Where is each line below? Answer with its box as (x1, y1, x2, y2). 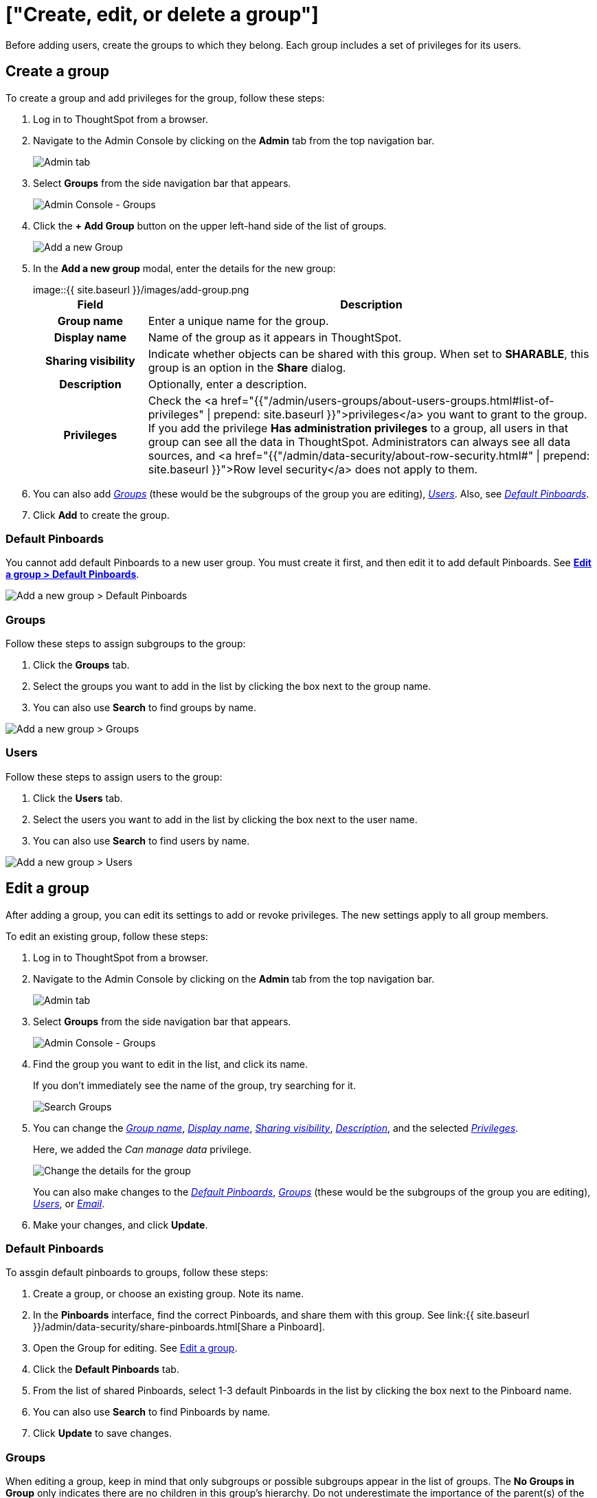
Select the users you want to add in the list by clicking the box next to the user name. (33, 813, 418, 825)
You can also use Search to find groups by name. (33, 702, 257, 714)
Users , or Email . (33, 1197, 105, 1209)
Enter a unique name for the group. (148, 313, 329, 328)
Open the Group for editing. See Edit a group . (33, 1342, 238, 1354)
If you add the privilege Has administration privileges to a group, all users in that (148, 421, 568, 435)
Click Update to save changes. (33, 1427, 172, 1440)
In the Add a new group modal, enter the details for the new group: (33, 262, 336, 274)
